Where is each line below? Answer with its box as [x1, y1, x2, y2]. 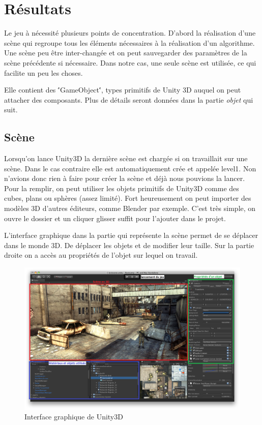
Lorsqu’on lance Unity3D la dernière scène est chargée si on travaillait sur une [4, 153, 248, 164]
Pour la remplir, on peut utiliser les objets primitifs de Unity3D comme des [4, 183, 239, 193]
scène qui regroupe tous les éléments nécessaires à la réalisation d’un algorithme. [4, 37, 255, 48]
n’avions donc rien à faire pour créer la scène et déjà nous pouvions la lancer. [4, 173, 245, 184]
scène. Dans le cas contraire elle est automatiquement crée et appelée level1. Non [4, 163, 256, 173]
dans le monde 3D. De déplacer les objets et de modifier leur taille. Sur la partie [4, 239, 254, 250]
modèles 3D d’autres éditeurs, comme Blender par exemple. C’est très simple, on [4, 203, 256, 214]
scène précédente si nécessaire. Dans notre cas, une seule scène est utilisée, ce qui [4, 57, 256, 68]
